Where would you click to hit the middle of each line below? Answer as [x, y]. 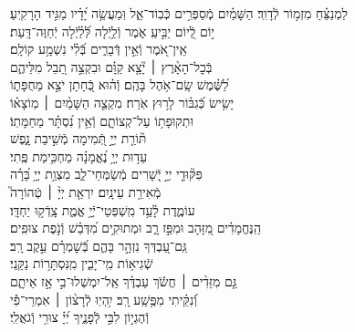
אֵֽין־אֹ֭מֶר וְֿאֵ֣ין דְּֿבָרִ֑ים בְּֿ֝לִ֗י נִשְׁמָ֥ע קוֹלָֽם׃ [99, 49]
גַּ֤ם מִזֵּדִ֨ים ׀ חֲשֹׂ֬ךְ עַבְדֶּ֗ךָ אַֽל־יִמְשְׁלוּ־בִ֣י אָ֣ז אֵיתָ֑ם [124, 280]
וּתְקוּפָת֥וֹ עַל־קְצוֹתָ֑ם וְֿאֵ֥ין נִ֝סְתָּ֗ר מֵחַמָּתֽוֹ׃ [102, 120]
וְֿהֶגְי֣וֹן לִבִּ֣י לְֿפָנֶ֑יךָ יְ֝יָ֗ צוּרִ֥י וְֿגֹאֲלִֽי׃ [79, 317]
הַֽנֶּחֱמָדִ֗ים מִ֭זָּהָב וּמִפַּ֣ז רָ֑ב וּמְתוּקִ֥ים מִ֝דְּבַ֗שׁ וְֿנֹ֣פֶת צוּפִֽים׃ [136, 228]
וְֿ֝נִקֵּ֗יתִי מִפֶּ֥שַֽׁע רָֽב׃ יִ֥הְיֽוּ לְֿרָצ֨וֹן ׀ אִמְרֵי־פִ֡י [104, 299]
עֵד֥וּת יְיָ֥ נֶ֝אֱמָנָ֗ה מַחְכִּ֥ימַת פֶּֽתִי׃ [79, 156]
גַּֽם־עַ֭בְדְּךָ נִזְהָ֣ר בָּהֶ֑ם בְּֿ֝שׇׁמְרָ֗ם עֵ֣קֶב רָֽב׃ [99, 245]
